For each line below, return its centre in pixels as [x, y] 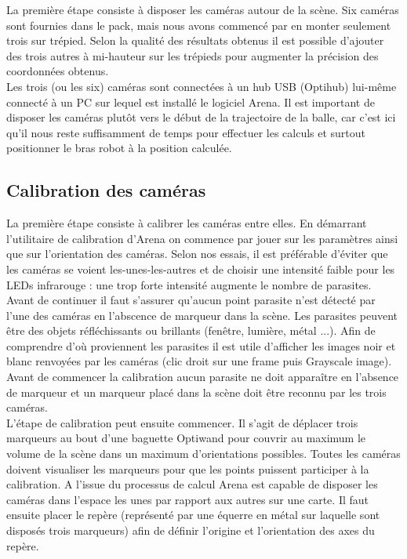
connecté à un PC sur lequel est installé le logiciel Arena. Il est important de [191, 102]
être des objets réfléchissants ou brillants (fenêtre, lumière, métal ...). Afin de [191, 330]
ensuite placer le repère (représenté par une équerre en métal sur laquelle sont [193, 515]
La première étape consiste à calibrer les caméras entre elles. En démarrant [187, 223]
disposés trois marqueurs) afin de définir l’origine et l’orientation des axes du [191, 530]
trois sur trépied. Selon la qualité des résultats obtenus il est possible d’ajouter [195, 40]
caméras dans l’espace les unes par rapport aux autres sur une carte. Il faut [188, 499]
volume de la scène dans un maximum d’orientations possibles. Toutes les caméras [203, 454]
